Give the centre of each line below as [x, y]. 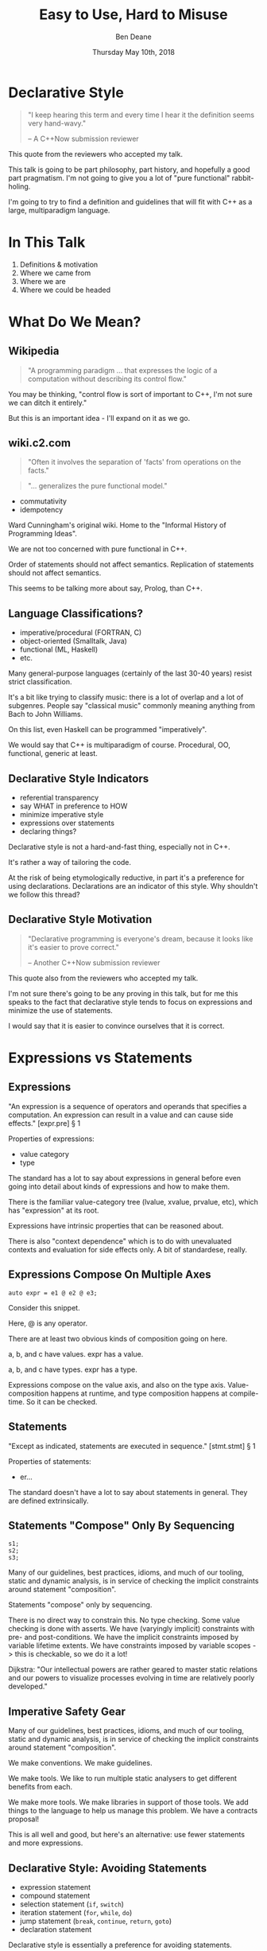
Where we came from [55, 273]
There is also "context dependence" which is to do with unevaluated [120, 1241]
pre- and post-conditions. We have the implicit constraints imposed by [124, 1638]
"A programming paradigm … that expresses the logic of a [122, 370]
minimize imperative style [62, 815]
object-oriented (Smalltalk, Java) [73, 641]
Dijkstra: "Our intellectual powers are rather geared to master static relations [133, 1669]
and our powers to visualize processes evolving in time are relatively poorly [132, 1678]
